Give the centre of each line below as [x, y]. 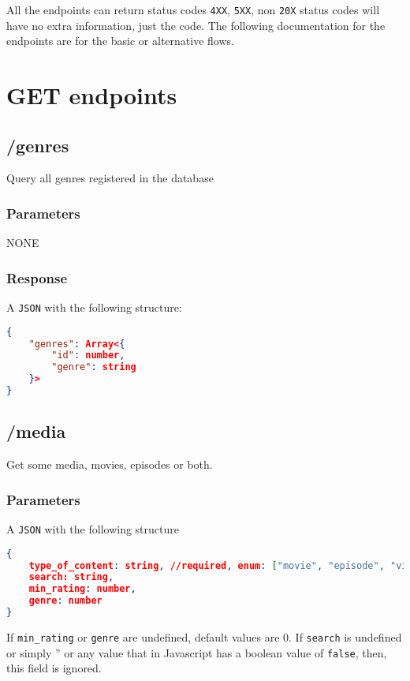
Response [37, 277]
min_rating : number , [82, 589]
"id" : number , [88, 355]
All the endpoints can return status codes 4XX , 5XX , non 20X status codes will [193, 9]
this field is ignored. [54, 668]
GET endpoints [92, 95]
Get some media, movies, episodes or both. [110, 464]
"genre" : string [94, 367]
